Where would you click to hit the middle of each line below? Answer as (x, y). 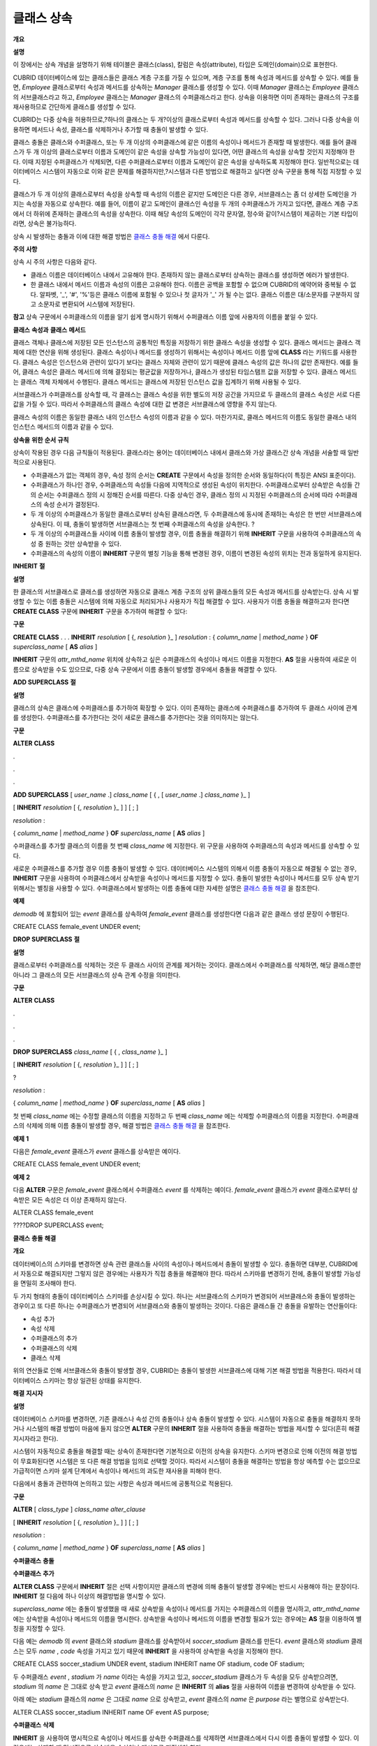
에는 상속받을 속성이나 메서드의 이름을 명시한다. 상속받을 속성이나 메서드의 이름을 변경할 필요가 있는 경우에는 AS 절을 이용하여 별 (187, 1619)
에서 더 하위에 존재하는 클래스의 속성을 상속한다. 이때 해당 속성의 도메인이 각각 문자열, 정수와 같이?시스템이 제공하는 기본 (176, 214)
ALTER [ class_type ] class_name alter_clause (79, 1509)
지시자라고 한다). (36, 1438)
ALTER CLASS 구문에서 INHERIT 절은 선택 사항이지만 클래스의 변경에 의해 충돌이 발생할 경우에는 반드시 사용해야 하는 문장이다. (186, 1586)
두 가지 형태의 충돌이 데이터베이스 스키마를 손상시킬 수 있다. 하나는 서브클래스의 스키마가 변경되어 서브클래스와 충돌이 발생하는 (184, 1296)
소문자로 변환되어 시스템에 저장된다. (86, 304)
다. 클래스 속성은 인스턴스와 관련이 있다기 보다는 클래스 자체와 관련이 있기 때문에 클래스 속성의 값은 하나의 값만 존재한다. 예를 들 (186, 362)
